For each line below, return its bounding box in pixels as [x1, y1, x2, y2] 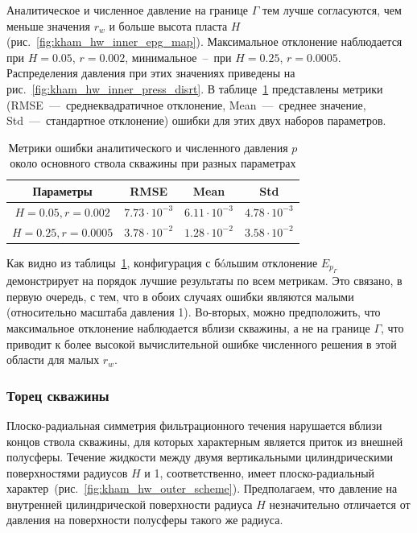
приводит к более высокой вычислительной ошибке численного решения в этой [6, 335, 397, 352]
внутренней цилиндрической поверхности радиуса [6, 495, 253, 512]
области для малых [6, 351, 100, 368]
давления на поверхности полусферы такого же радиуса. [6, 511, 283, 528]
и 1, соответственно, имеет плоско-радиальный [144, 464, 375, 481]
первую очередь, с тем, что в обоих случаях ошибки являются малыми [6, 287, 354, 304]
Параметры [32, 182, 93, 199]
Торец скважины [6, 385, 109, 405]
